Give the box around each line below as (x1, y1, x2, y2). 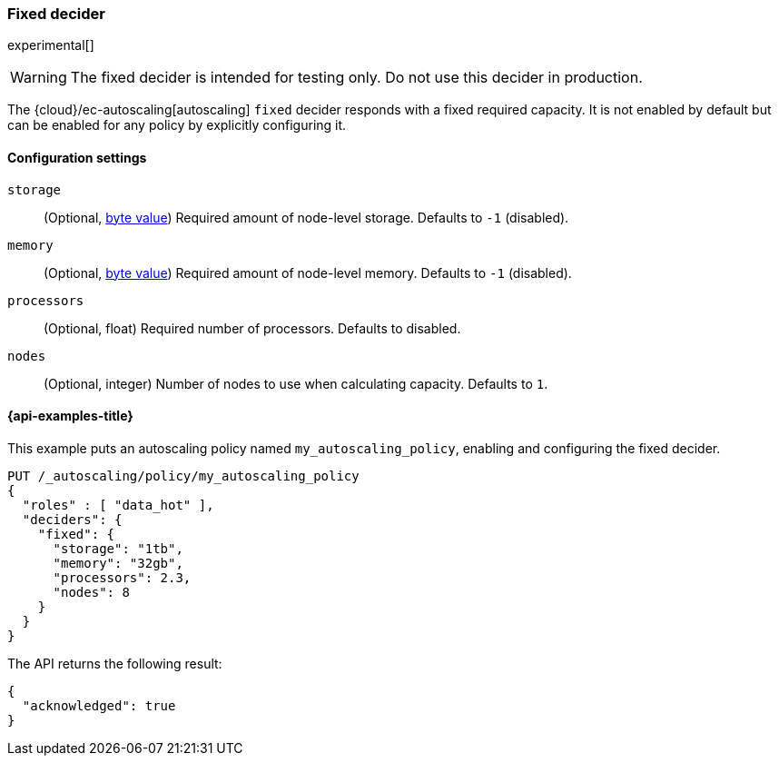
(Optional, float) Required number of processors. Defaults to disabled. (44, 320, 461, 336)
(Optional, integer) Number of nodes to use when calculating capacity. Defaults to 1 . (44, 375, 548, 391)
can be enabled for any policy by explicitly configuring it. (7, 117, 347, 134)
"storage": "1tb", (53, 540, 183, 556)
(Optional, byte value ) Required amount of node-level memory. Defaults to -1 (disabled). (44, 264, 572, 281)
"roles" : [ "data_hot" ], (22, 497, 214, 512)
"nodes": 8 (53, 584, 130, 599)
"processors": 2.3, (53, 570, 192, 585)
